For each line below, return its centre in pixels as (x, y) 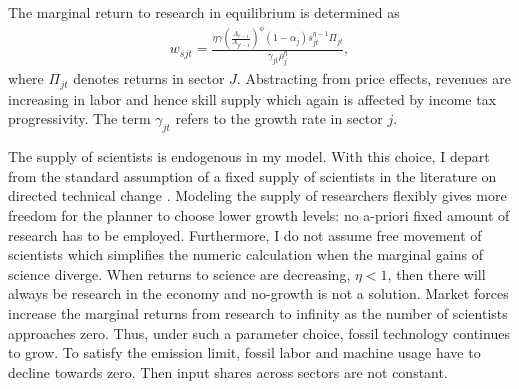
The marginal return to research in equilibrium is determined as (204, 12)
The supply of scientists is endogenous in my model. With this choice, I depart (249, 156)
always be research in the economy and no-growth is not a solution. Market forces (258, 293)
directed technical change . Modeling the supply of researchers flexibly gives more (257, 195)
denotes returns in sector (149, 78)
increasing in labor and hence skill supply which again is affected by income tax (252, 98)
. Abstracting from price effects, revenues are (374, 78)
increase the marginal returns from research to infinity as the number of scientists (258, 312)
